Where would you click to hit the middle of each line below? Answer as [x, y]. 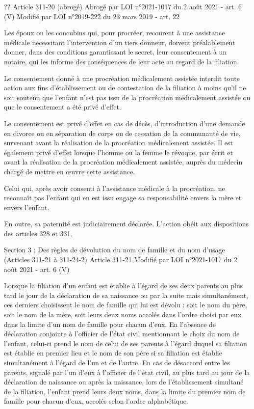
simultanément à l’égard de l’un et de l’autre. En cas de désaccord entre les [117, 362]
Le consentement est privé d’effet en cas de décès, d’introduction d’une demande [125, 123]
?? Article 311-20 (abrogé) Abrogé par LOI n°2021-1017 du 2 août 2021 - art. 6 [123, 6]
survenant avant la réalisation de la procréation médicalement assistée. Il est [118, 143]
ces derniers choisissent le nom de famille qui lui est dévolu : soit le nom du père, [126, 305]
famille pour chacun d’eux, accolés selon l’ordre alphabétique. [96, 401]
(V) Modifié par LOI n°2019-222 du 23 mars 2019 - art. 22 [92, 16]
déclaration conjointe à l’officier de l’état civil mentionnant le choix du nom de [122, 334]
